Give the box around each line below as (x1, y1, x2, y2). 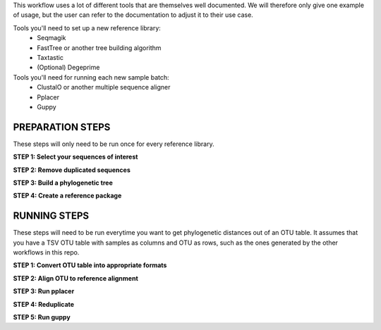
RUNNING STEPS (13, 210, 90, 222)
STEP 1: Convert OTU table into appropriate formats (13, 261, 167, 269)
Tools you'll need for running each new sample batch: (13, 73, 169, 81)
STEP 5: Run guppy (13, 313, 71, 322)
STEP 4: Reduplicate (13, 300, 74, 308)
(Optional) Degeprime (37, 63, 100, 72)
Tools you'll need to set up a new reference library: (13, 23, 162, 32)
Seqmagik (37, 34, 66, 42)
